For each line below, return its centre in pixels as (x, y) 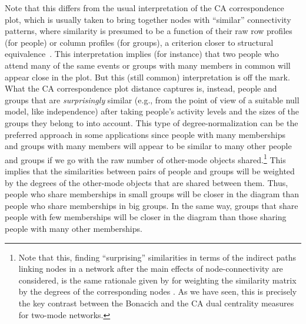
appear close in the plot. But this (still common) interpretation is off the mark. (147, 77)
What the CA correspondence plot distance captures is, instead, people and (141, 88)
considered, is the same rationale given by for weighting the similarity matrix (157, 280)
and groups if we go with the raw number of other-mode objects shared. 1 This (145, 158)
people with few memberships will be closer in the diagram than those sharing (146, 217)
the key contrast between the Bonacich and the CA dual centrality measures (156, 303)
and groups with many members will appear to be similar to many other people (148, 146)
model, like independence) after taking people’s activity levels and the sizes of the (152, 111)
